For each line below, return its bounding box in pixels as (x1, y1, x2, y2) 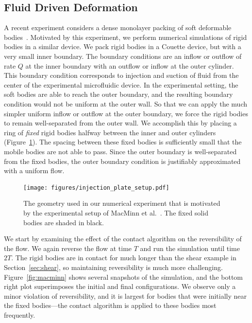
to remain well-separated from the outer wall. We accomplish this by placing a (4, 118, 237, 128)
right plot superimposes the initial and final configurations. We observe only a (4, 281, 236, 291)
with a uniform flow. (4, 165, 65, 176)
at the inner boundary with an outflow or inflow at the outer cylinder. (25, 60, 234, 71)
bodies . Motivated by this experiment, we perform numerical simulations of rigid (4, 32, 247, 42)
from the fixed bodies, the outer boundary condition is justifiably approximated (4, 156, 241, 166)
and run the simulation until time (140, 243, 240, 253)
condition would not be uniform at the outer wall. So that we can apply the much (4, 98, 247, 108)
